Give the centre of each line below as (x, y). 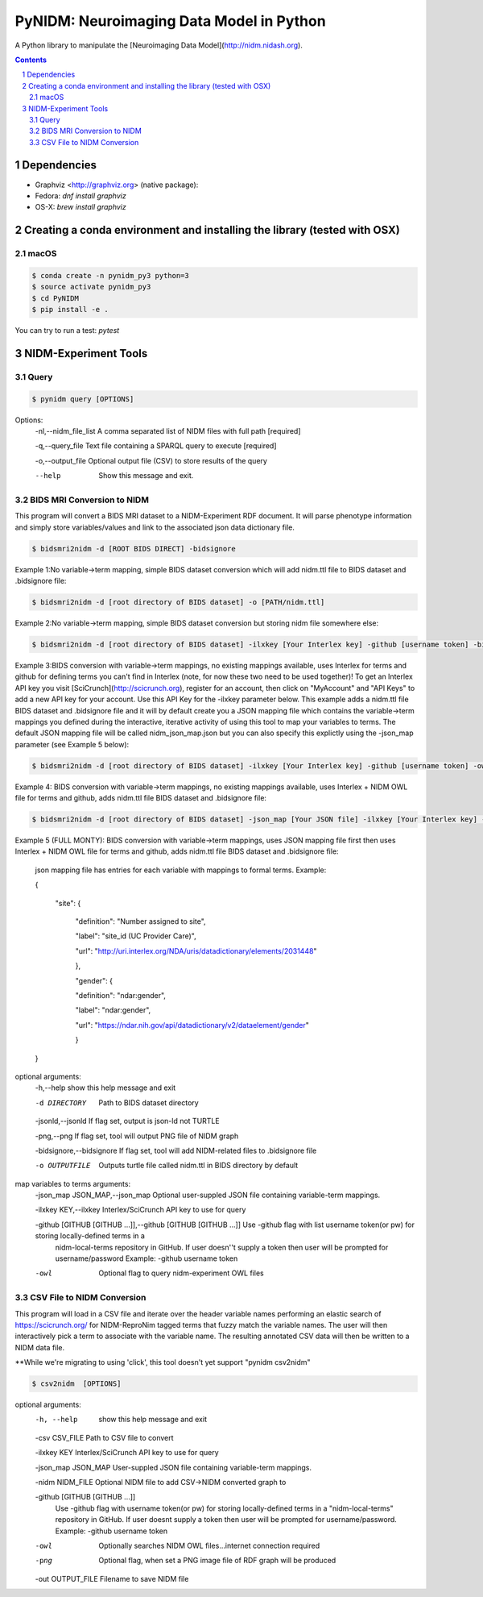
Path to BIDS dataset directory (149, 1102)
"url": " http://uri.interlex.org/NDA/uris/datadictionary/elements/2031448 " (196, 950)
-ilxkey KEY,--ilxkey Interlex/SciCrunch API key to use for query (140, 1210)
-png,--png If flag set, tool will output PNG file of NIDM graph (137, 1136)
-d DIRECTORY (61, 1103)
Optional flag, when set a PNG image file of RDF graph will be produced (217, 1561)
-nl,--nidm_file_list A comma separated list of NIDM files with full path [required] (168, 431)
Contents (31, 60)
